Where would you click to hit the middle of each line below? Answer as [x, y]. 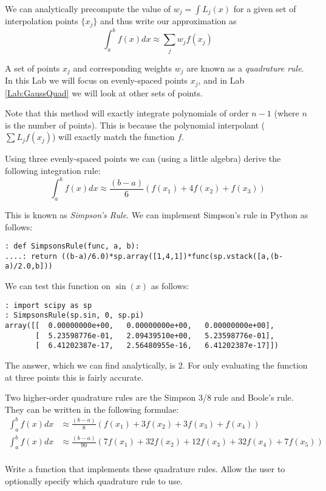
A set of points [32, 68]
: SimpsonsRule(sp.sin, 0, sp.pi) [75, 316]
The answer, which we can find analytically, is [90, 365]
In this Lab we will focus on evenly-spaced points [97, 80]
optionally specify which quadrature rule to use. [94, 480]
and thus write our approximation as [168, 21]
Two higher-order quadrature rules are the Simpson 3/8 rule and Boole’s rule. [149, 397]
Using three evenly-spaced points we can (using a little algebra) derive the [143, 159]
